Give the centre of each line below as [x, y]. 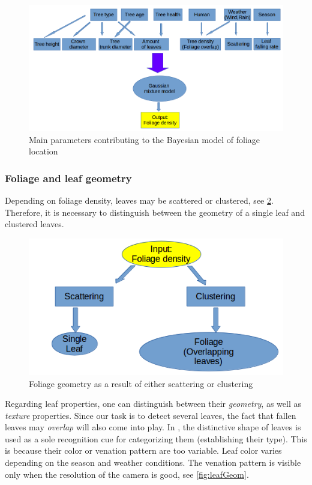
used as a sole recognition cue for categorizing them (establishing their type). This [156, 438]
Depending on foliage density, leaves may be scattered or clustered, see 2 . [139, 200]
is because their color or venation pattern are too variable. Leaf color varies [143, 450]
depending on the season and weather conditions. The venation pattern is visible [153, 462]
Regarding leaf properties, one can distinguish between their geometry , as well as [153, 404]
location [43, 151]
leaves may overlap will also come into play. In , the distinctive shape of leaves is [153, 427]
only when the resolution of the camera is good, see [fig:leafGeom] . [127, 474]
